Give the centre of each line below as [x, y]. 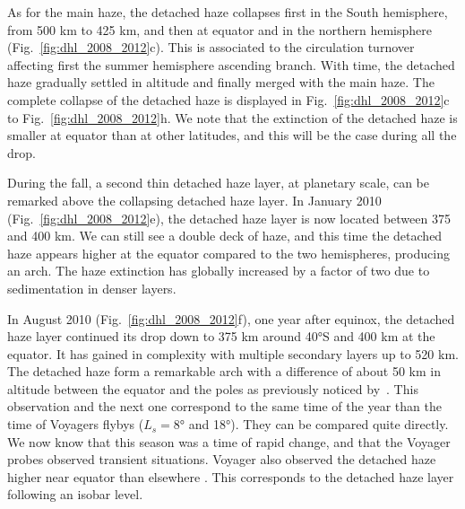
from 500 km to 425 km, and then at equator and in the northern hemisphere [220, 29]
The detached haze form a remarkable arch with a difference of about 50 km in [224, 371]
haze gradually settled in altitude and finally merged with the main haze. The [221, 82]
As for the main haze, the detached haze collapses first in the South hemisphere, [228, 12]
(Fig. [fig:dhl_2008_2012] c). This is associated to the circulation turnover [211, 47]
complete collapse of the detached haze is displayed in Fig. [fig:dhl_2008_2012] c [228, 99]
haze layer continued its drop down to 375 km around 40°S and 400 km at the [221, 336]
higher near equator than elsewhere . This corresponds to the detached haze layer [231, 476]
